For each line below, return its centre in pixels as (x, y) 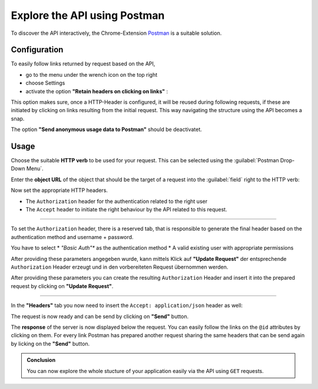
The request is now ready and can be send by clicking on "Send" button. (100, 316)
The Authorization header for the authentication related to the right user (117, 201)
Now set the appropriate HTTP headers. (59, 190)
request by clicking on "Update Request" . (62, 286)
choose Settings (45, 83)
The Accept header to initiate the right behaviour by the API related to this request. (126, 210)
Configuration (37, 50)
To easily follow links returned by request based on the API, (83, 64)
